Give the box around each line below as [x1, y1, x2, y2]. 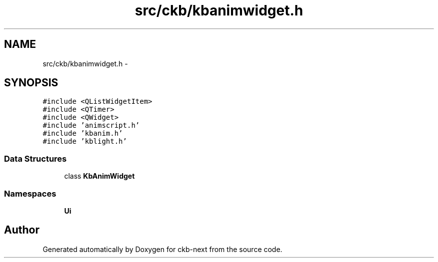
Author [4, 224, 39, 237]
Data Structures [4, 153, 67, 164]
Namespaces [4, 188, 56, 199]
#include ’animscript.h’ [42, 121, 140, 130]
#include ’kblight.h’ [42, 137, 127, 146]
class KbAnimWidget [64, 172, 135, 181]
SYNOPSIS [4, 76, 58, 89]
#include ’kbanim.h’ [42, 129, 123, 138]
